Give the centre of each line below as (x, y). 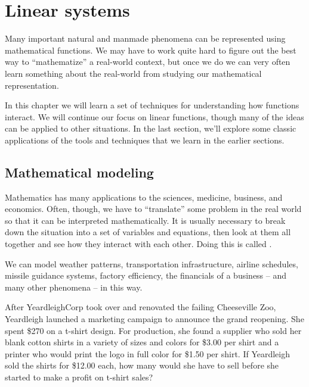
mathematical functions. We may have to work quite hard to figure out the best (151, 50)
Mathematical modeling (79, 172)
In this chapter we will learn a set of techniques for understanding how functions (152, 105)
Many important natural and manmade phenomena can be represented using (145, 38)
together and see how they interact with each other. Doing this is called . (138, 244)
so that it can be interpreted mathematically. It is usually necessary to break (145, 220)
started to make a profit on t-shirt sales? (79, 377)
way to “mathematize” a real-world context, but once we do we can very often (148, 62)
